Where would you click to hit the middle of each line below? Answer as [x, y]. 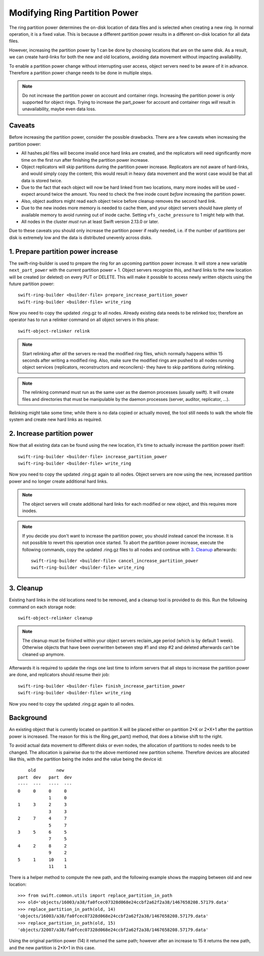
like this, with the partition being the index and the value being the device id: [86, 759]
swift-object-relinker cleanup [55, 618]
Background [28, 718]
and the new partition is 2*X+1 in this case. [52, 948]
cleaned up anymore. [44, 654]
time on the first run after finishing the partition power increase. [85, 160]
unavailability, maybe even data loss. [59, 109]
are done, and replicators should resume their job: [59, 675]
